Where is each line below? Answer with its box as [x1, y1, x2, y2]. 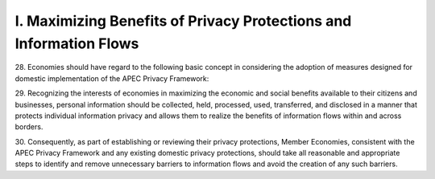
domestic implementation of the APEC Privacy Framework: [14, 73, 209, 83]
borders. [14, 122, 43, 132]
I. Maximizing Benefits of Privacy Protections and [14, 12, 352, 30]
